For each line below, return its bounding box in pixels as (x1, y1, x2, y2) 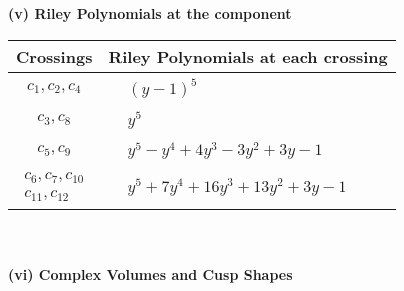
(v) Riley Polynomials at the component (8, 3, 292, 23)
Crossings (16, 44, 93, 68)
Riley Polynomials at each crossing (108, 44, 388, 68)
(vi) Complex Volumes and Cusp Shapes (8, 263, 293, 284)
